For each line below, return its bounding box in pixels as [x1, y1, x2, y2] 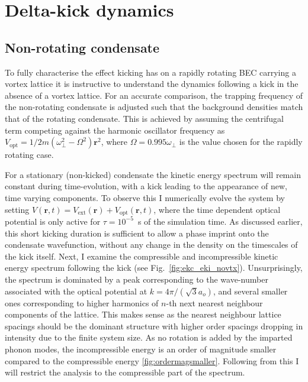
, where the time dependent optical [153, 203, 281, 215]
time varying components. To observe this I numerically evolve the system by [5, 191, 285, 203]
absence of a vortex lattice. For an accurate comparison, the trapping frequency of [5, 89, 303, 101]
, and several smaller [213, 284, 288, 297]
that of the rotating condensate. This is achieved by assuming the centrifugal [5, 112, 284, 124]
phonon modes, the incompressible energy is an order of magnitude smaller [5, 342, 277, 355]
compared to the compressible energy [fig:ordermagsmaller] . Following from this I [5, 354, 299, 367]
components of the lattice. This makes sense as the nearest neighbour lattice [5, 308, 281, 321]
